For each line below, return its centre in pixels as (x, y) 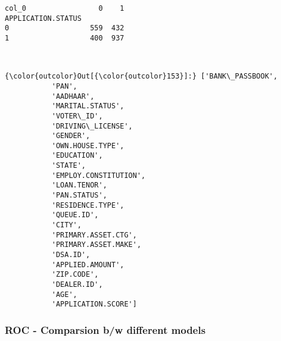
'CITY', (66, 225)
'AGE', (64, 294)
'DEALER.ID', (77, 284)
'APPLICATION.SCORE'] (94, 304)
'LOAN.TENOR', (79, 185)
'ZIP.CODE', (75, 275)
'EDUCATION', (77, 156)
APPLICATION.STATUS (43, 18)
